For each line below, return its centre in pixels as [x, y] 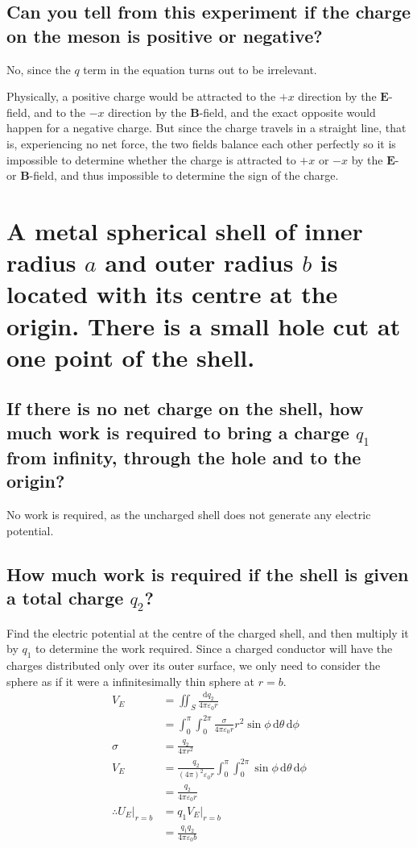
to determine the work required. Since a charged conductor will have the [214, 648]
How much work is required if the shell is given [208, 574]
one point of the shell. [131, 357]
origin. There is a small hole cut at [204, 325]
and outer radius [199, 262]
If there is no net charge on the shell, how [185, 408]
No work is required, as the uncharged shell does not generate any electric [189, 515]
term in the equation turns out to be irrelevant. [200, 69]
